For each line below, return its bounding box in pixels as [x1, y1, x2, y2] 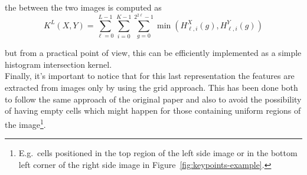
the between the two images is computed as [5, 1, 162, 13]
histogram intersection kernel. [5, 58, 112, 70]
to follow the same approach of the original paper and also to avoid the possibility [5, 93, 302, 105]
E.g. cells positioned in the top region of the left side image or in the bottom [18, 147, 298, 159]
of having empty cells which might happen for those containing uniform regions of [5, 104, 301, 117]
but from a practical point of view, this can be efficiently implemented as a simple [5, 47, 302, 59]
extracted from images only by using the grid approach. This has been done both [5, 81, 298, 94]
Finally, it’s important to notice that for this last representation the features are [5, 70, 295, 82]
